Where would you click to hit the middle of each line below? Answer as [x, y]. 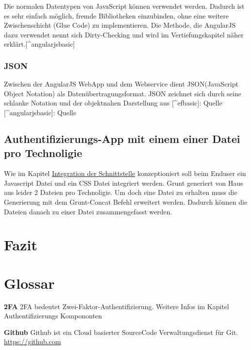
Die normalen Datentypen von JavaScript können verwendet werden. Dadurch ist [124, 6]
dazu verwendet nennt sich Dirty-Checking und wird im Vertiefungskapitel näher [124, 34]
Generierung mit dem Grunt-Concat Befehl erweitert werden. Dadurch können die [126, 201]
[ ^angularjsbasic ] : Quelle [40, 112]
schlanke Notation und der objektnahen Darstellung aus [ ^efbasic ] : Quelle [113, 103]
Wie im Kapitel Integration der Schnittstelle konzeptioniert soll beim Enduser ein [125, 173]
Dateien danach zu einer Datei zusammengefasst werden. [88, 211]
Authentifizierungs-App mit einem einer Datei [122, 138]
